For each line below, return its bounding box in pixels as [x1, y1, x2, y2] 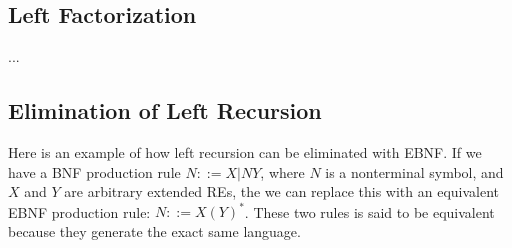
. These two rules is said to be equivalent [244, 201, 495, 222]
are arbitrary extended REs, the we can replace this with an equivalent [64, 181, 500, 202]
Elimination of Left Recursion [8, 95, 322, 126]
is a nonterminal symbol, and [325, 161, 504, 182]
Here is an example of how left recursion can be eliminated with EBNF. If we [8, 142, 482, 162]
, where [260, 161, 305, 182]
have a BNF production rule [8, 161, 181, 182]
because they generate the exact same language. [8, 220, 301, 241]
